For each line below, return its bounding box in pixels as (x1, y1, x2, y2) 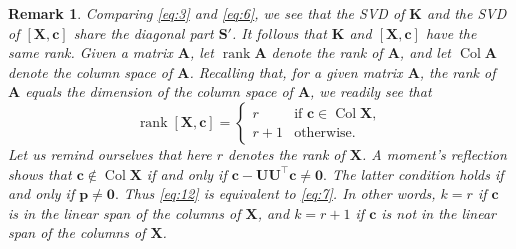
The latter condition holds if (331, 163, 504, 184)
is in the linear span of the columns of (8, 202, 241, 223)
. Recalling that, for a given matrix (189, 61, 403, 82)
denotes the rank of (227, 143, 345, 164)
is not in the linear (381, 202, 497, 223)
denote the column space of (8, 61, 173, 82)
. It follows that (231, 22, 327, 43)
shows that (8, 163, 72, 184)
